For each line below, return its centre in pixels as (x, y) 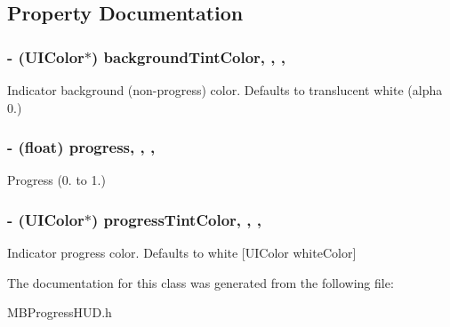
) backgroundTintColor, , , (189, 56)
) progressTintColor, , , (177, 219)
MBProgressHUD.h (60, 312)
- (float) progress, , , (81, 147)
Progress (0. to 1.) (56, 180)
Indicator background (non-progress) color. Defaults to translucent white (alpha (225, 90)
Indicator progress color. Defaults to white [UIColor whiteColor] (182, 253)
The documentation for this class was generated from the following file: (201, 282)
